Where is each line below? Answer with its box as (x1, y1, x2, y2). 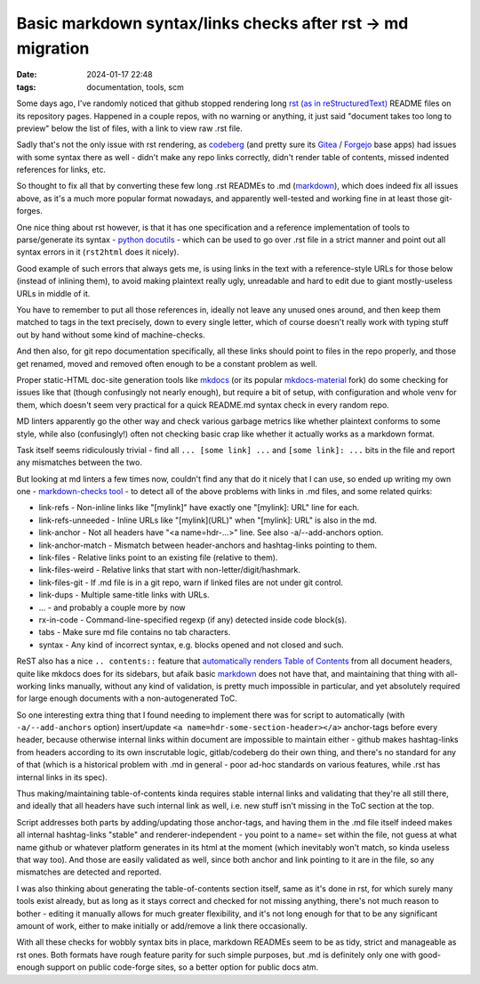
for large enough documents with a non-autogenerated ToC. (16, 693, 237, 703)
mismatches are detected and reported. (16, 866, 162, 877)
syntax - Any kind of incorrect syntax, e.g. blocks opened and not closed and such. (38, 639, 344, 650)
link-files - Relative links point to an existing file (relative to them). (38, 552, 278, 563)
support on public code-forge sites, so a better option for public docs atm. (45, 962, 319, 972)
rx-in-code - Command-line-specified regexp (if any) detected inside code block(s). (38, 614, 348, 625)
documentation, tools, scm (86, 81, 184, 93)
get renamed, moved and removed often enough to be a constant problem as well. (16, 358, 317, 369)
